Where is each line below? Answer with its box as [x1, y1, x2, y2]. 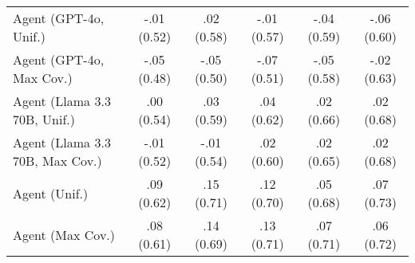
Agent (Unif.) [13, 183, 89, 202]
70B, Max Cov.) [13, 151, 102, 170]
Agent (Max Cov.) [13, 225, 116, 244]
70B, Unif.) [13, 110, 76, 128]
